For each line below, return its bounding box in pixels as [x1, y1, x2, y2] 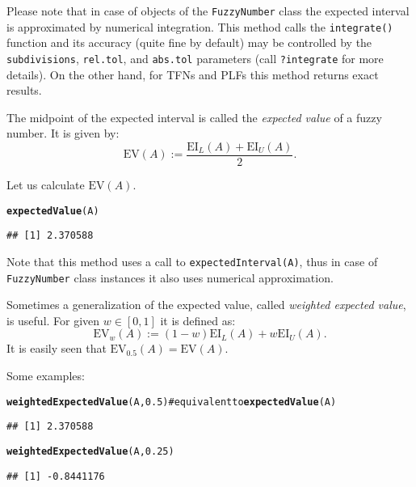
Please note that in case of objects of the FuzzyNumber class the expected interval [6, 2, 410, 19]
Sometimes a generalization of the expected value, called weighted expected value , [6, 296, 406, 313]
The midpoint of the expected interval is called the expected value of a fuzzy [6, 108, 382, 125]
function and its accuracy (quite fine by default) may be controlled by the [6, 34, 372, 51]
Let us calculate [6, 176, 85, 193]
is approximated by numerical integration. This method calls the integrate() [6, 18, 393, 35]
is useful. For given [6, 311, 100, 328]
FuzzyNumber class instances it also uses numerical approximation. [6, 269, 334, 286]
